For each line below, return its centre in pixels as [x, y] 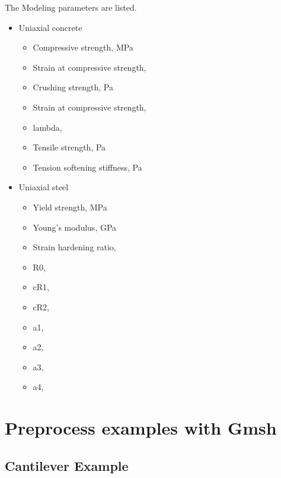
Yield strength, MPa [70, 207]
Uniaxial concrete [50, 27]
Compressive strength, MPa [83, 47]
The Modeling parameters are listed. [71, 7]
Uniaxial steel [44, 187]
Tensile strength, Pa [69, 147]
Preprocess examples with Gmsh [141, 428]
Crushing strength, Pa [73, 87]
